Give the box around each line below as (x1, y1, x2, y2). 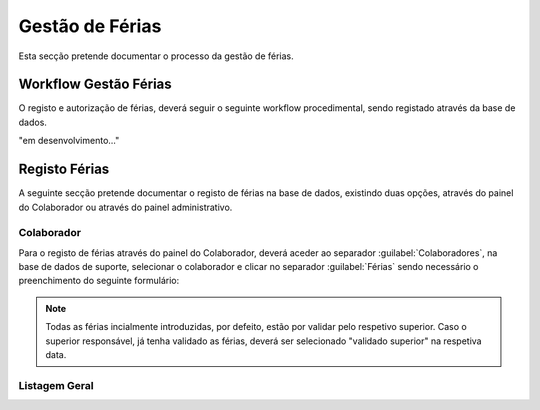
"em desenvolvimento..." (18, 135, 120, 147)
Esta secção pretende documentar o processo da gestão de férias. (18, 50, 294, 62)
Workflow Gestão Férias (18, 76, 172, 93)
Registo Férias (18, 161, 110, 178)
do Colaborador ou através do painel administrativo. (18, 201, 233, 213)
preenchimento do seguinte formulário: (18, 275, 180, 287)
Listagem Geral (18, 378, 94, 392)
